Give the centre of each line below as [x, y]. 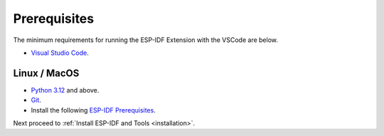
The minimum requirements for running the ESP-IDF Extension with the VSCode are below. [146, 40]
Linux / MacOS [46, 73]
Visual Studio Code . [60, 53]
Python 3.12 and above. [65, 90]
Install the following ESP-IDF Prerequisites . [93, 110]
